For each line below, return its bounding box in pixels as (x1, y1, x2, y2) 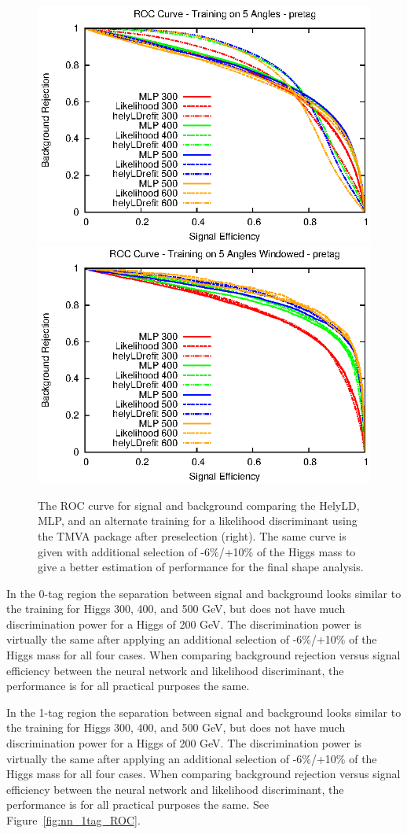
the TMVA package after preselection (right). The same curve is (38, 527, 346, 544)
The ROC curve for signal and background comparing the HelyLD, (38, 496, 360, 513)
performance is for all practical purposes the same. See (6, 796, 269, 813)
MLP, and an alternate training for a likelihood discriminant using (38, 512, 357, 529)
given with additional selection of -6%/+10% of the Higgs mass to (38, 543, 356, 559)
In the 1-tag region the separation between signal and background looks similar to (6, 703, 401, 720)
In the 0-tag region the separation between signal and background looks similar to (6, 585, 401, 601)
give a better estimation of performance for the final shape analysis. (38, 559, 364, 575)
